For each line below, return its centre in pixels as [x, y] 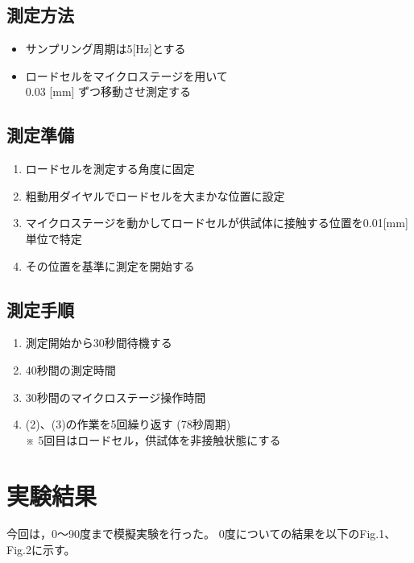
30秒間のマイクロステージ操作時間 [116, 397]
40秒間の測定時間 [70, 369]
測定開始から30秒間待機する [99, 343]
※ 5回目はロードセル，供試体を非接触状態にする [153, 439]
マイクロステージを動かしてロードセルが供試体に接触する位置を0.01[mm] [217, 223]
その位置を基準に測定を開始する [110, 265]
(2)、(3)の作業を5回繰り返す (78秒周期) [128, 424]
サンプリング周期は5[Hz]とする [106, 49]
